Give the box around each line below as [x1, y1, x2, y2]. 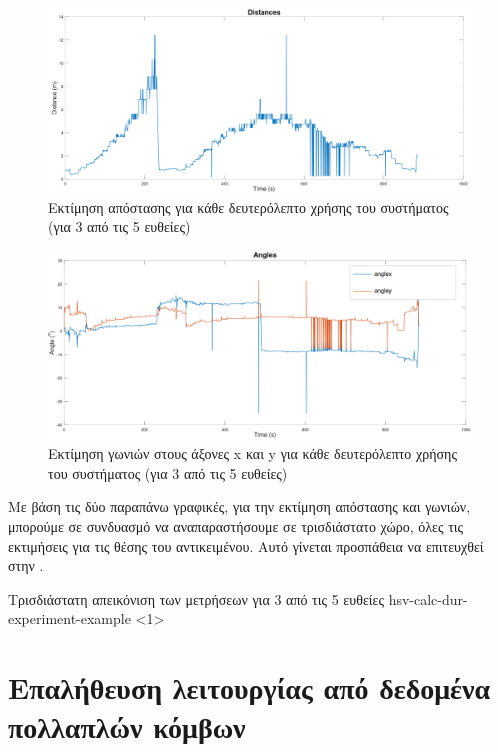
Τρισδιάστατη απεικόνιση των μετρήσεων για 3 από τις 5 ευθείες [8, 588, 384, 609]
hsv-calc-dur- [388, 588, 468, 609]
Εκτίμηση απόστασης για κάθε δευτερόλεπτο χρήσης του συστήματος [48, 196, 449, 217]
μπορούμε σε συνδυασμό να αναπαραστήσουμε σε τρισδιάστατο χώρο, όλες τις [8, 516, 464, 537]
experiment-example [8, 608, 131, 629]
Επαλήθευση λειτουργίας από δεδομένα [8, 667, 491, 708]
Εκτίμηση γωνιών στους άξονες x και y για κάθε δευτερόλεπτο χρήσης [48, 443, 457, 464]
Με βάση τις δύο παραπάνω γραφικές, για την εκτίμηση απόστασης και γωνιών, [8, 496, 471, 517]
